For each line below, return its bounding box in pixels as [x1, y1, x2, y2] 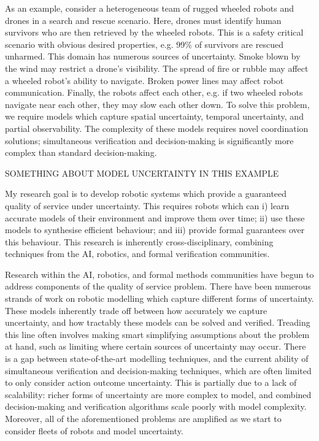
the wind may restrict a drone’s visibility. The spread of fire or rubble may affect [5, 61, 309, 74]
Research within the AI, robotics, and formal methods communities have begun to [5, 267, 314, 280]
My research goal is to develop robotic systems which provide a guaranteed [5, 187, 287, 200]
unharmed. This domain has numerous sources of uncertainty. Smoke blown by [5, 50, 301, 63]
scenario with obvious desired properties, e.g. [5, 37, 174, 50]
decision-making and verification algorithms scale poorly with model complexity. [5, 400, 307, 413]
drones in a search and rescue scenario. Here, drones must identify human [5, 13, 282, 26]
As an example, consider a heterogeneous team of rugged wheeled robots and [5, 2, 294, 14]
